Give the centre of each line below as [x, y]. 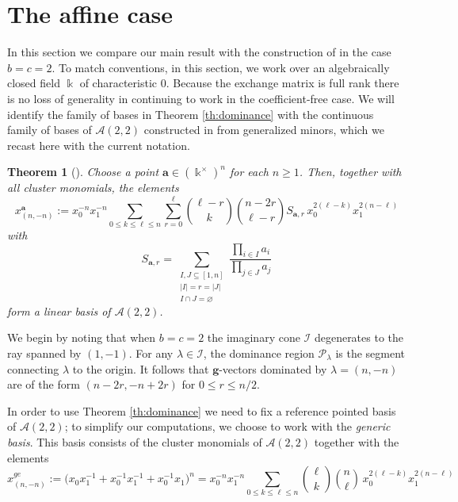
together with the [357, 441]
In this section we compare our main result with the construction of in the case [199, 52]
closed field [34, 83]
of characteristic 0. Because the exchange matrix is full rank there [239, 83]
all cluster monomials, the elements [93, 188]
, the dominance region [259, 353]
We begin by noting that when [82, 337]
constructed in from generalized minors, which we [264, 130]
